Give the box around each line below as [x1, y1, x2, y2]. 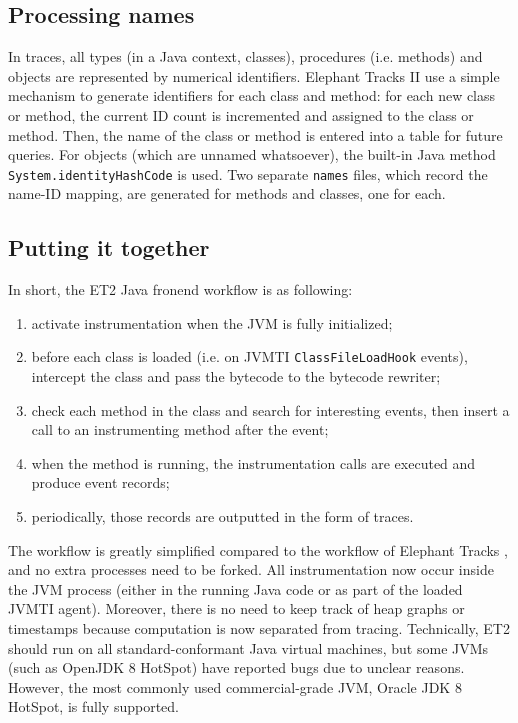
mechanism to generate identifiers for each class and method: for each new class [8, 85, 496, 106]
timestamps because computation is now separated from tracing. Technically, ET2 [8, 618, 510, 638]
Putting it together [8, 232, 210, 263]
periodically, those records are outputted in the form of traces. [31, 506, 414, 527]
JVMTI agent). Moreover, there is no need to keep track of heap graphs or [8, 598, 465, 619]
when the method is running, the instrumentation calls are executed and [31, 452, 476, 473]
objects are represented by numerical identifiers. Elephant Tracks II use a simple [8, 65, 500, 86]
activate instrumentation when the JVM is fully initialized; [31, 312, 393, 333]
